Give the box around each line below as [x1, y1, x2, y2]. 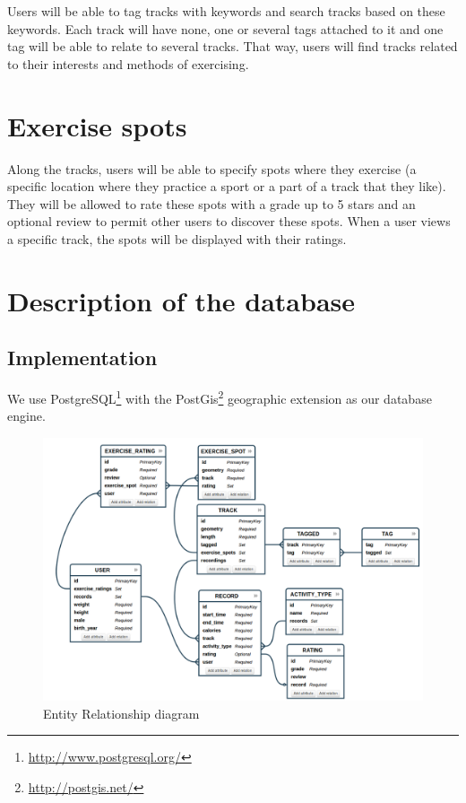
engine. [7, 406, 46, 425]
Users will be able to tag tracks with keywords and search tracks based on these [7, 2, 445, 20]
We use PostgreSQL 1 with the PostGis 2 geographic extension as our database [7, 387, 432, 407]
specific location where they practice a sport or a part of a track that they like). [7, 177, 446, 196]
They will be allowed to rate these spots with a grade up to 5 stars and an [7, 194, 416, 213]
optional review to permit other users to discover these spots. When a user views [7, 212, 451, 231]
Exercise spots [7, 107, 187, 144]
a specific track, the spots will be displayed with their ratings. [7, 229, 347, 248]
